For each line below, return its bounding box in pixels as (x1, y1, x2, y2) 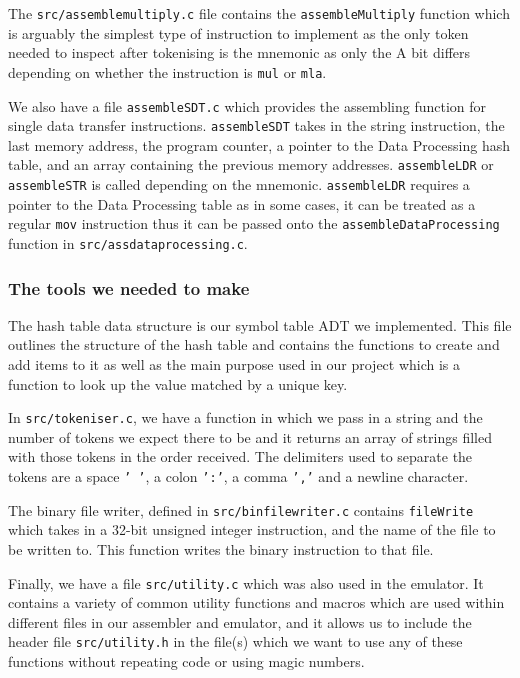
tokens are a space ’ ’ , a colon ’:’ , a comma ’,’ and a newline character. (8, 466, 469, 487)
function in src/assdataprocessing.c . (8, 232, 248, 253)
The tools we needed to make (8, 275, 250, 300)
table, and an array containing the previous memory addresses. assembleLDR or (8, 154, 494, 175)
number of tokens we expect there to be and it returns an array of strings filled (8, 426, 492, 447)
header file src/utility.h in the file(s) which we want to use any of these (8, 631, 463, 652)
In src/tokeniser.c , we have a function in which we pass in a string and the (8, 407, 483, 428)
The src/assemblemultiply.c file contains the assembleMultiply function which (8, 3, 510, 23)
